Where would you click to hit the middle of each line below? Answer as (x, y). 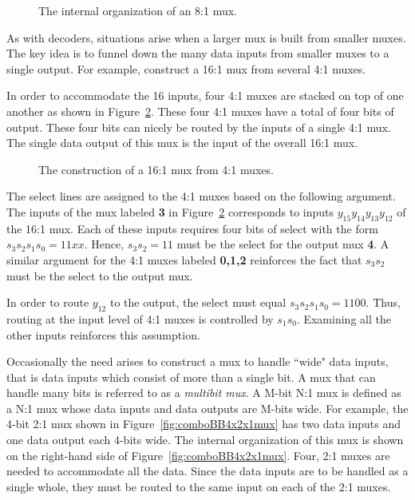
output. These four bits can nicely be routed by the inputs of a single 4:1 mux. (199, 127)
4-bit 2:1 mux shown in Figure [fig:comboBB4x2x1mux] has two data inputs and (204, 424)
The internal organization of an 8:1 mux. (138, 10)
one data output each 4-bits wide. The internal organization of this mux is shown (205, 440)
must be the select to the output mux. (100, 275)
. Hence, (104, 244)
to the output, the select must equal (198, 302)
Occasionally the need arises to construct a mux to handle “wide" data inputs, (198, 361)
